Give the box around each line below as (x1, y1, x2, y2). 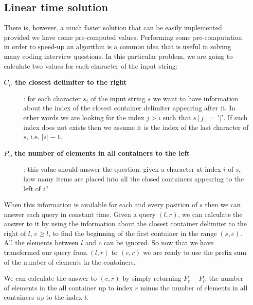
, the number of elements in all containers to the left (10, 147, 190, 158)
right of (4, 228, 26, 238)
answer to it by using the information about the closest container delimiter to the (4, 218, 247, 229)
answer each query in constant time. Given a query (4, 209, 156, 219)
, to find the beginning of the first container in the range (48, 228, 217, 238)
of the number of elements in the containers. (4, 256, 136, 267)
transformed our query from (4, 247, 87, 257)
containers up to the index (4, 292, 83, 302)
